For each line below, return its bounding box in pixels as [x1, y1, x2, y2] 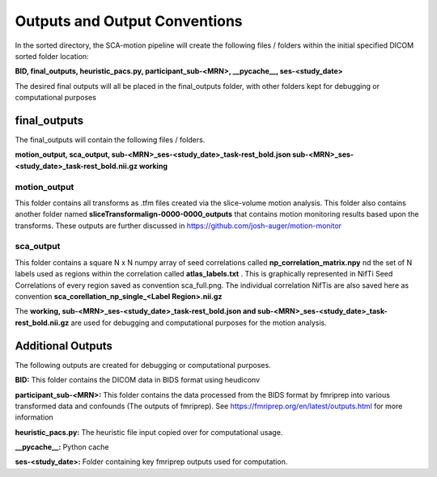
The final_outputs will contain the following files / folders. [15, 135, 206, 145]
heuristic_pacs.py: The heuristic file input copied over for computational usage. [15, 427, 283, 437]
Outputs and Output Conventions [15, 12, 243, 30]
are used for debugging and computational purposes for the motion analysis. [70, 318, 327, 327]
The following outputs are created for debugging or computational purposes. [15, 360, 271, 369]
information [15, 412, 54, 422]
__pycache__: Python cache [15, 442, 109, 452]
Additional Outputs [15, 339, 113, 352]
